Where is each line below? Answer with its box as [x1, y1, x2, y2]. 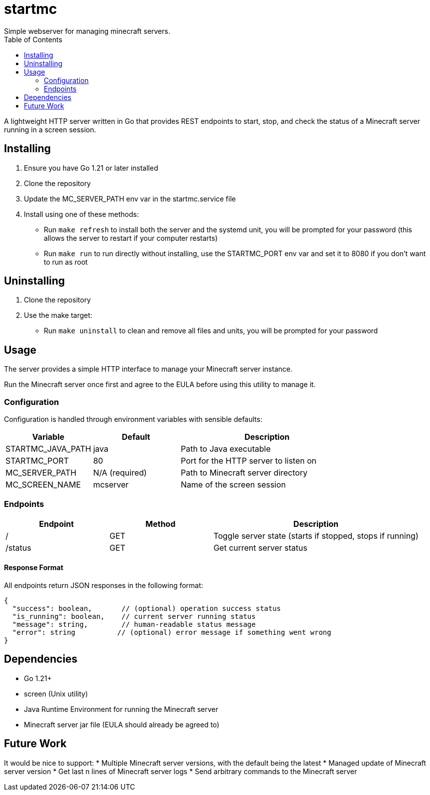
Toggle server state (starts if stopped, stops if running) [213, 530, 419, 541]
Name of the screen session [181, 480, 286, 490]
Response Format [4, 563, 64, 572]
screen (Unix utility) [24, 689, 88, 698]
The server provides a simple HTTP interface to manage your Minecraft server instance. [4, 365, 293, 374]
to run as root [44, 257, 88, 266]
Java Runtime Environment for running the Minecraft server [24, 704, 218, 713]
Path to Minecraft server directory [181, 468, 308, 478]
